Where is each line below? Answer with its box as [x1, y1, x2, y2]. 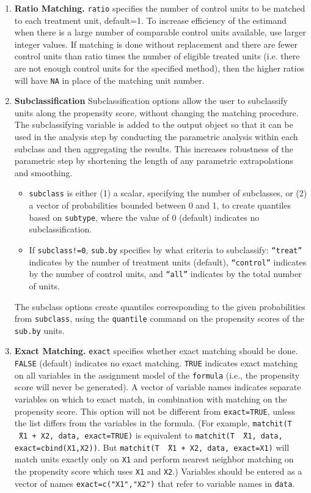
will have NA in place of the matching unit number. [14, 73, 205, 86]
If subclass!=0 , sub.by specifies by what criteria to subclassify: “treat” [29, 243, 302, 256]
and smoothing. [14, 166, 73, 179]
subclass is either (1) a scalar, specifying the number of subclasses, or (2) [29, 187, 307, 199]
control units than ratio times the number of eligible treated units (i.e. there [14, 50, 300, 62]
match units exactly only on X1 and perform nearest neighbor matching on [14, 453, 294, 465]
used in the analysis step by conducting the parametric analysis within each [14, 130, 298, 143]
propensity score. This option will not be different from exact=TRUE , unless [14, 404, 295, 417]
